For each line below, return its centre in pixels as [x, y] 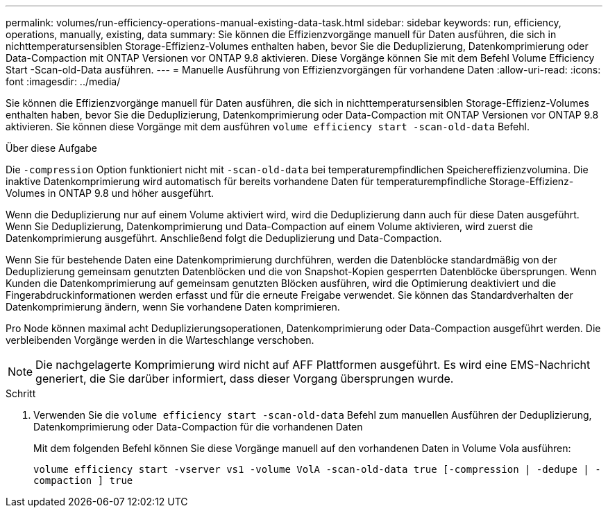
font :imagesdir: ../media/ [63, 81]
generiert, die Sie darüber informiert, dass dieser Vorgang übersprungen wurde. [245, 379]
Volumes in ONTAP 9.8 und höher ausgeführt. [110, 193]
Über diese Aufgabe [51, 148]
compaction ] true [83, 480]
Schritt [21, 393]
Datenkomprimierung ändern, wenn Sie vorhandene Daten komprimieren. [173, 307]
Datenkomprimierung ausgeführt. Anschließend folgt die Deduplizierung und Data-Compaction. [224, 238]
